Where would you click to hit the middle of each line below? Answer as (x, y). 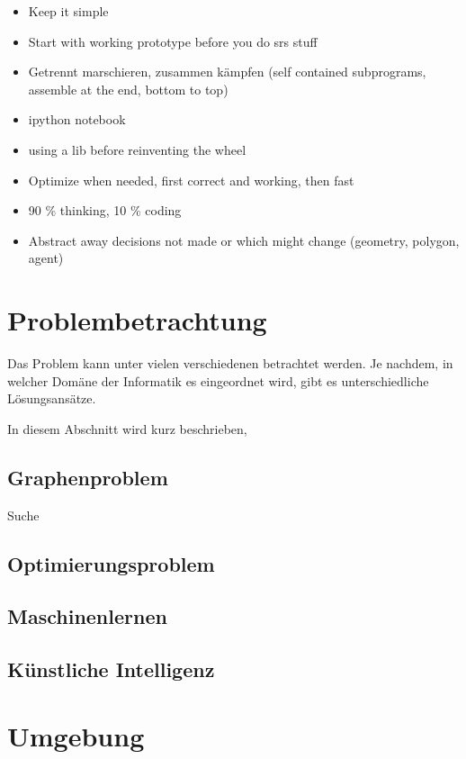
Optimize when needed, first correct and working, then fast (191, 180)
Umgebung (76, 735)
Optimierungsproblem (111, 563)
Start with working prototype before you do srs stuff (173, 41)
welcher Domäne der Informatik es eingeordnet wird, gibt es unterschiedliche (218, 380)
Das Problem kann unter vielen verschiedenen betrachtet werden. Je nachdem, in (230, 363)
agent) (46, 258)
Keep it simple (68, 11)
